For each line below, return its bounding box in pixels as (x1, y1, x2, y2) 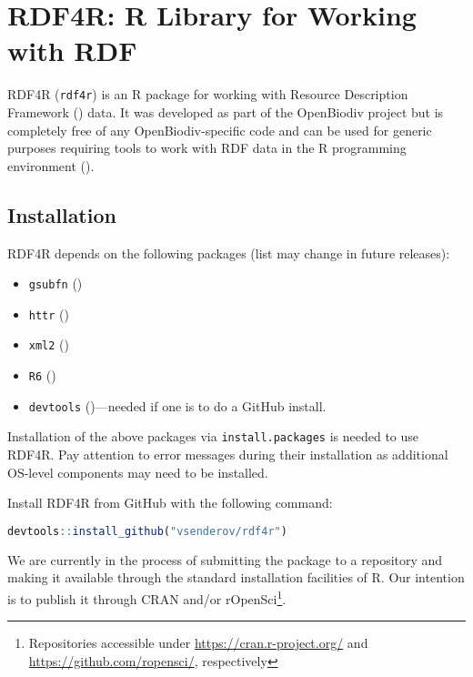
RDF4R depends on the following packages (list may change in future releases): (7, 243, 450, 262)
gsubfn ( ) (28, 274, 83, 293)
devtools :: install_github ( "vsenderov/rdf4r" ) (7, 524, 287, 538)
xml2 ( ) (28, 335, 69, 354)
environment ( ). (7, 156, 95, 175)
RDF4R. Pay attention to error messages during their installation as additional (7, 445, 448, 464)
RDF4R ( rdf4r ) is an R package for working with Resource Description (7, 85, 408, 104)
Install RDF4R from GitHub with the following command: (7, 493, 333, 512)
